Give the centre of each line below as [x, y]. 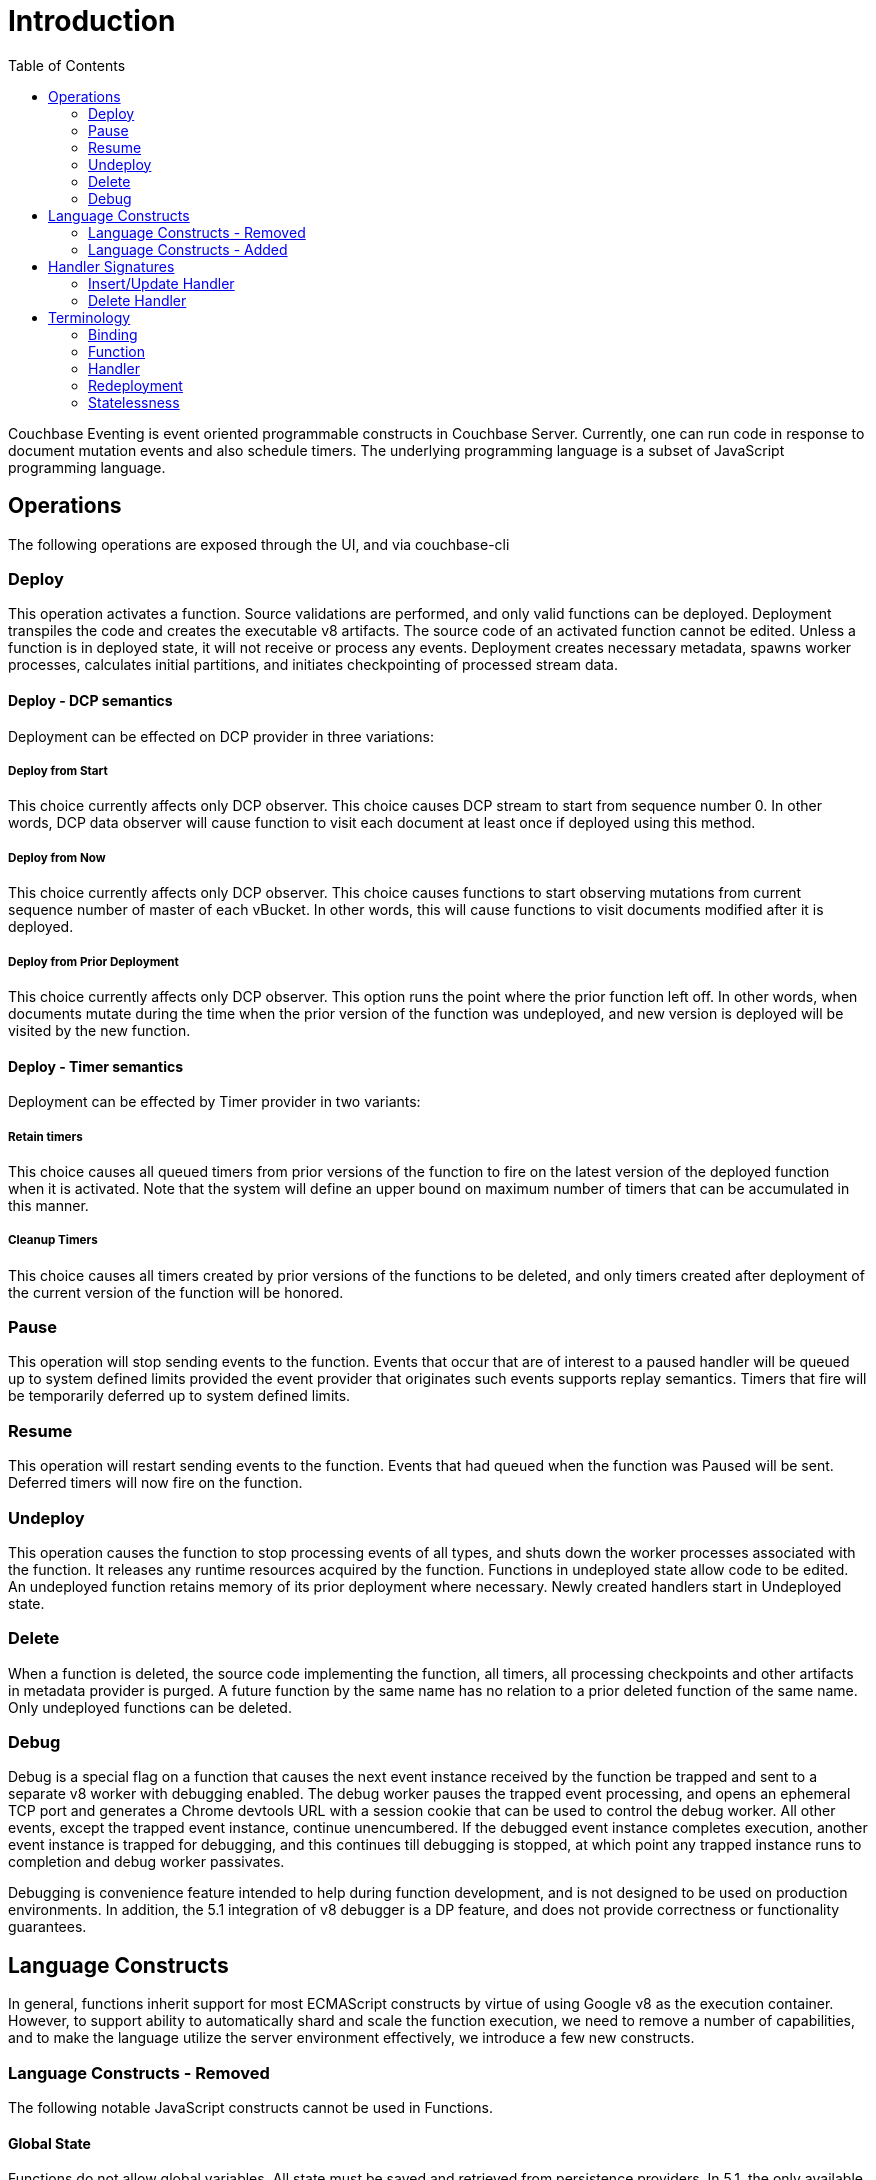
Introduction [92, 21]
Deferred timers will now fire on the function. [155, 1483]
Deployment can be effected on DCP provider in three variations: [221, 736]
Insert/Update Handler [161, 283]
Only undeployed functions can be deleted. [150, 1707]
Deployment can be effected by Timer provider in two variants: [214, 1102]
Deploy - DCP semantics [90, 700]
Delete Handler [137, 300]
